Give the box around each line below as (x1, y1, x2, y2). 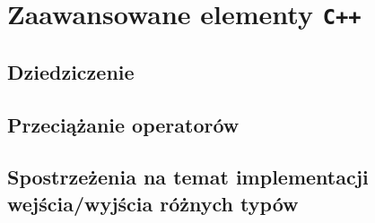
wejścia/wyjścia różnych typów (7, 189, 299, 217)
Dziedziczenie (7, 57, 135, 85)
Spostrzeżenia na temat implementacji (7, 163, 369, 191)
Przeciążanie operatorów (7, 110, 240, 138)
